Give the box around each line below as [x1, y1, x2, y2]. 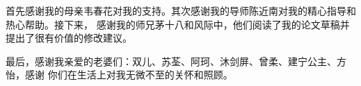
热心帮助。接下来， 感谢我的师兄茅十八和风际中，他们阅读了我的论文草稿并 [6, 17, 350, 31]
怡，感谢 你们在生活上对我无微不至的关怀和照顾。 [6, 67, 233, 82]
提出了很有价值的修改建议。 [6, 31, 132, 45]
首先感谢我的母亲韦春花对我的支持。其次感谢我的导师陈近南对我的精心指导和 [6, 3, 356, 17]
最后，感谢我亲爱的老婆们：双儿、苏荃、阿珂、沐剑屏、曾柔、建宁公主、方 [6, 53, 346, 68]
